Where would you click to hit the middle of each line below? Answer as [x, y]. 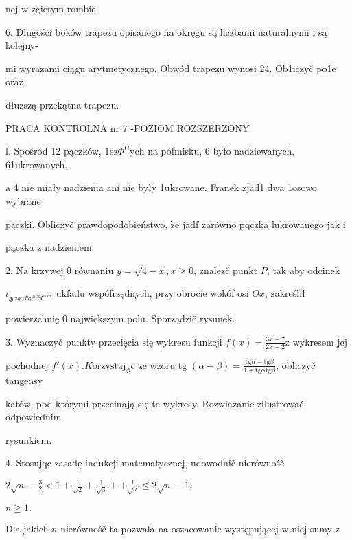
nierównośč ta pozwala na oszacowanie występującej [169, 529]
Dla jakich [27, 529]
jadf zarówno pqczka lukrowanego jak [261, 224]
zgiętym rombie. [65, 8]
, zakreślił [285, 293]
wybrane [23, 200]
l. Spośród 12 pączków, [54, 151]
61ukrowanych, [37, 164]
